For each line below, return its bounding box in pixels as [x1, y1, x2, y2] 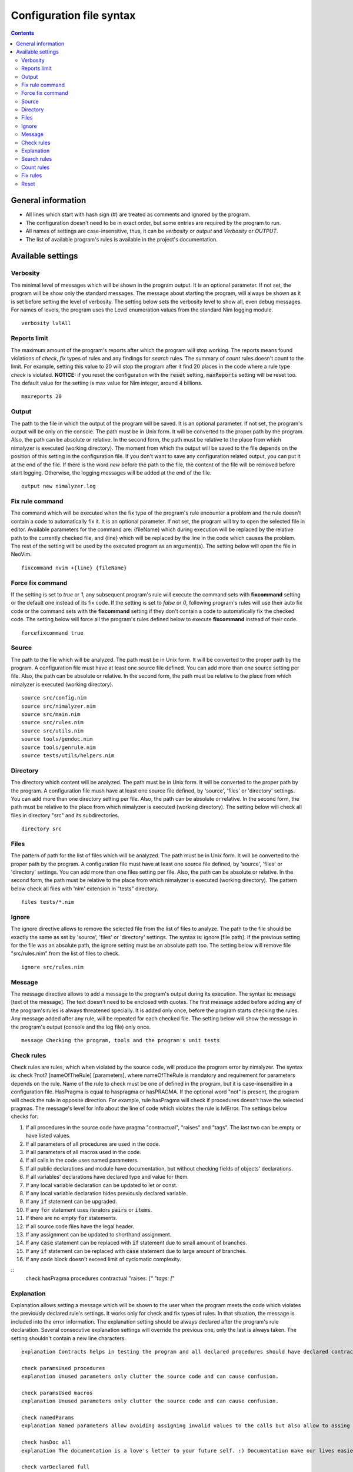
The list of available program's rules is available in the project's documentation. [25, 236, 218, 243]
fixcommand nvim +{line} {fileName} [21, 564, 127, 571]
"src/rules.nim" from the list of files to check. [11, 950, 120, 957]
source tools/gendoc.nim [21, 736, 93, 742]
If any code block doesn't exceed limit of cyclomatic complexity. [25, 1256, 182, 1263]
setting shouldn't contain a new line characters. [11, 1334, 126, 1342]
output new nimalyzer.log [21, 483, 96, 490]
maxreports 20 [21, 393, 62, 400]
